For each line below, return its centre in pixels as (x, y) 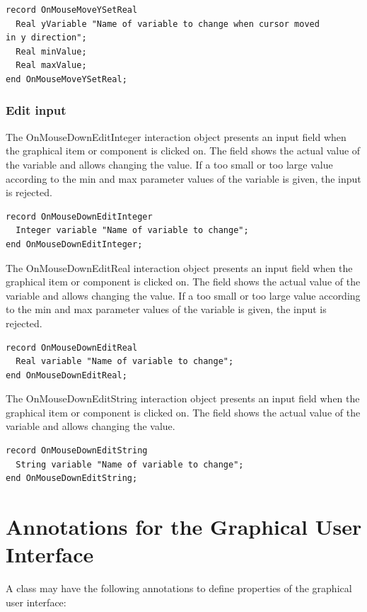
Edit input (36, 110)
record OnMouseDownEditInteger (79, 216)
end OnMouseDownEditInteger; (74, 244)
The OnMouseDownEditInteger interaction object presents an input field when (176, 136)
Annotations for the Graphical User (184, 527)
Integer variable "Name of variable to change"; (132, 231)
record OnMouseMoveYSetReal (72, 10)
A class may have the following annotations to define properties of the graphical (179, 588)
